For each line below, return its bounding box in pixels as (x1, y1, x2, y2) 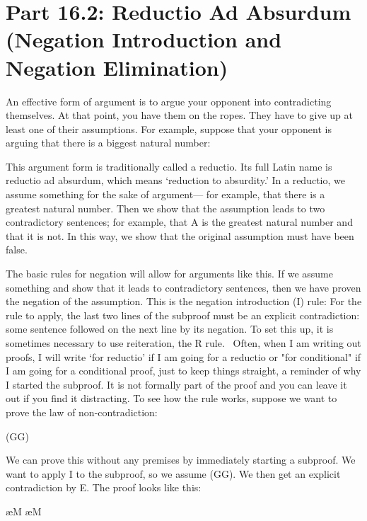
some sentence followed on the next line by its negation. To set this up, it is (6, 321, 334, 336)
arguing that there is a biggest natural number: (6, 135, 211, 150)
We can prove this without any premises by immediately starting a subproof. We (6, 452, 356, 467)
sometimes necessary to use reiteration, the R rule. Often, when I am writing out (6, 336, 361, 350)
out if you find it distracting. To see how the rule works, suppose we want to (6, 391, 337, 406)
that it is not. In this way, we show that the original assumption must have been (6, 228, 354, 243)
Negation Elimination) (6, 52, 228, 81)
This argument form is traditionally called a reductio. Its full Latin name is (6, 159, 332, 173)
